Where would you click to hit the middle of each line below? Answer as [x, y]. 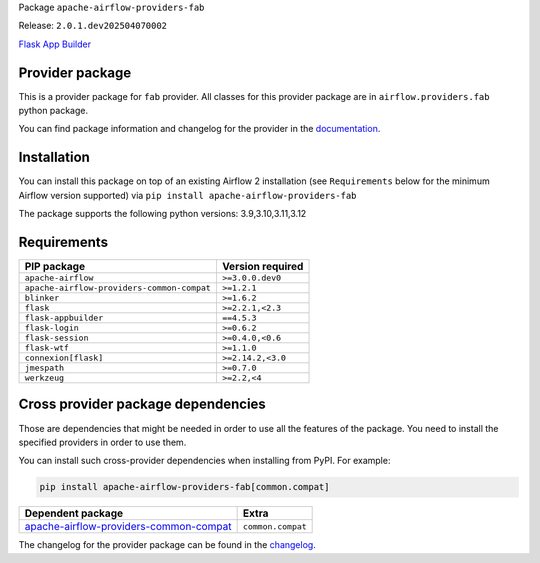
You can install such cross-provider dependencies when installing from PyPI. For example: [204, 461]
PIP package [54, 267]
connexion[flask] [64, 358]
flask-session [56, 338]
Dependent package [74, 513]
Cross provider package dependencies [142, 404]
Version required [262, 267]
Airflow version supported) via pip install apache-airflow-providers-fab [187, 195]
